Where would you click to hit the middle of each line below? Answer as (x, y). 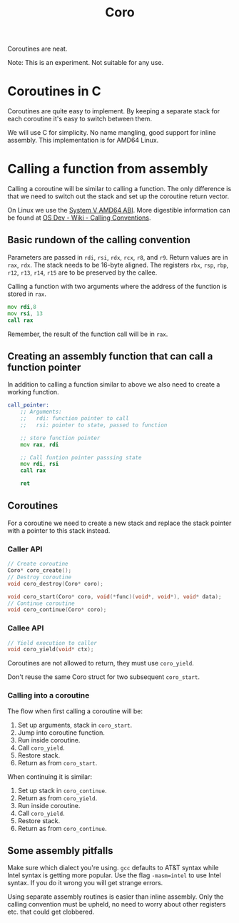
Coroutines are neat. (37, 49)
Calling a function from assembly (108, 169)
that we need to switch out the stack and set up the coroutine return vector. (118, 196)
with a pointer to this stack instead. (59, 530)
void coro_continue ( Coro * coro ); (57, 610)
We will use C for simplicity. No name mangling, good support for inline (112, 133)
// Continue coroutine (41, 603)
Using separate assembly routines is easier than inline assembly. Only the (116, 897)
